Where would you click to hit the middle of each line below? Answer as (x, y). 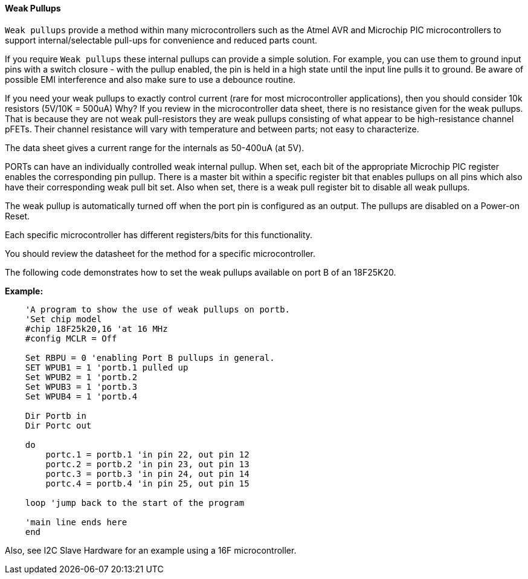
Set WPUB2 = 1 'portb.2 (81, 377)
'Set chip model (63, 319)
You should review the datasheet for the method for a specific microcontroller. (160, 253)
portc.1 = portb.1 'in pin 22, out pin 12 (147, 454)
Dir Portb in (56, 416)
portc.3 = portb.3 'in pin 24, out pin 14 (147, 474)
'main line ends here (76, 522)
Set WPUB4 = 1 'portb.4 (81, 396)
